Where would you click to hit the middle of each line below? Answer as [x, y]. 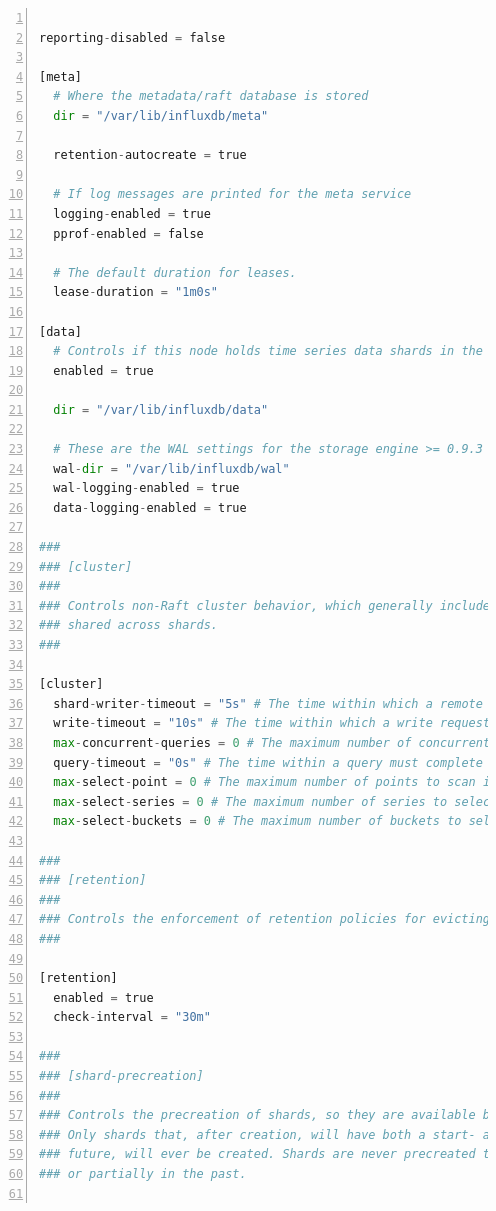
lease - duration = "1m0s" [136, 292]
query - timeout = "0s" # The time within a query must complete [268, 762]
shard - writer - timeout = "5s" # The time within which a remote [268, 703]
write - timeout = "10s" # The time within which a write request [272, 723]
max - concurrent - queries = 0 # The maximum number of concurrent [272, 742]
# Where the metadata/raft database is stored [211, 96]
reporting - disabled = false [132, 37]
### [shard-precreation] [121, 1076]
